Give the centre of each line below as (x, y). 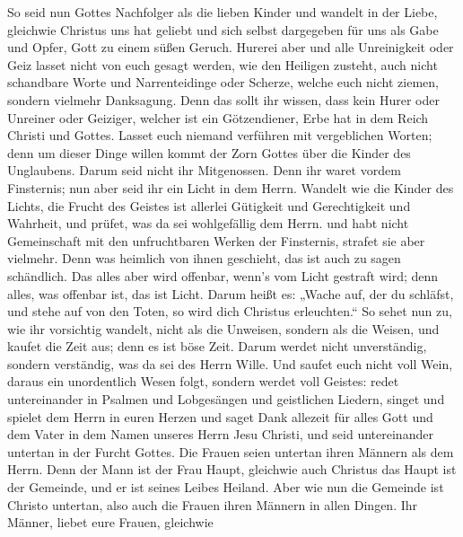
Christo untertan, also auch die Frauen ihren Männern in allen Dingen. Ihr (213, 504)
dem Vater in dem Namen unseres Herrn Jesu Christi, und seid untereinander (220, 434)
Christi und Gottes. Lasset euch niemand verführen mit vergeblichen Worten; (220, 135)
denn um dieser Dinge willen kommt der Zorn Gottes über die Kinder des (209, 152)
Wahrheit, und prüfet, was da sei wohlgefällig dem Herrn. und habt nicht (208, 223)
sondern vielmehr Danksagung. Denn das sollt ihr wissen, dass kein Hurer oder (223, 99)
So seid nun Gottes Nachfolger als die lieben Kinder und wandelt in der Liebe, (223, 12)
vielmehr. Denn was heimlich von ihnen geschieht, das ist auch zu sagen (204, 258)
